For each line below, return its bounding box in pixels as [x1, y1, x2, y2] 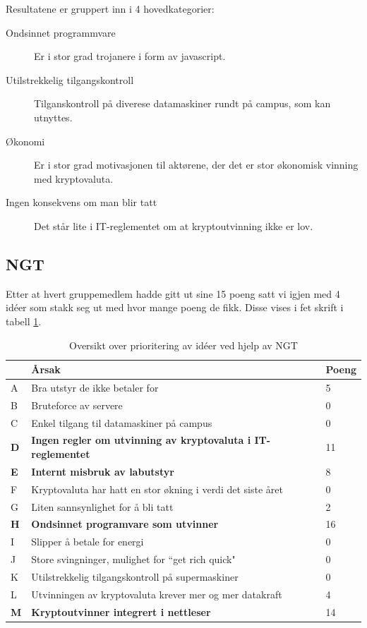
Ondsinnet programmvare [6, 25, 116, 40]
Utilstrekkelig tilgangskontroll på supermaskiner [31, 569, 239, 584]
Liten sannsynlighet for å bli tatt [31, 499, 174, 514]
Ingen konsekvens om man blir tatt [6, 195, 157, 210]
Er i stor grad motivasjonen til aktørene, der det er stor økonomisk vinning [34, 157, 359, 172]
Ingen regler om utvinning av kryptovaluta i [31, 433, 251, 447]
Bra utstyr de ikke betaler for [31, 380, 159, 394]
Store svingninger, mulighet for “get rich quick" [31, 552, 236, 567]
